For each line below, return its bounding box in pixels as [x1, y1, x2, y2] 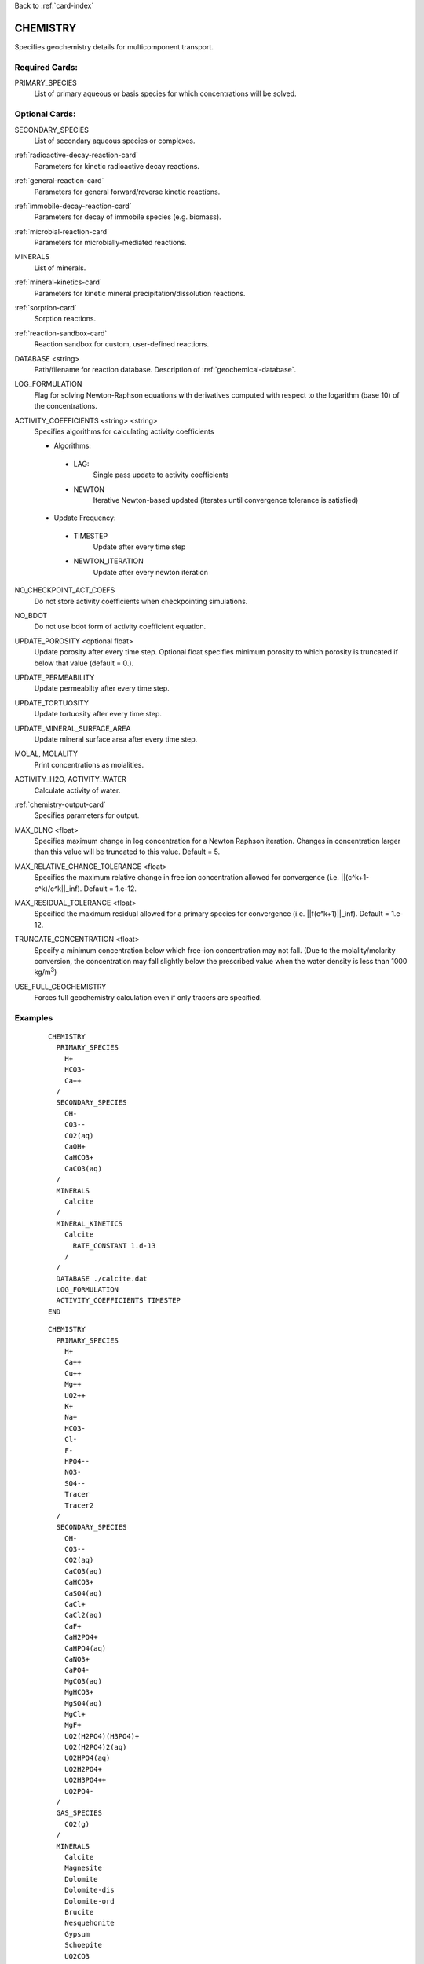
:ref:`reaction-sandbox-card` [14, 328, 108, 338]
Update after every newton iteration [93, 567, 208, 577]
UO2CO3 [64, 1951, 90, 1960]
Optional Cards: [14, 108, 76, 119]
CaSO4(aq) [64, 1588, 102, 1598]
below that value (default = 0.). [34, 658, 134, 668]
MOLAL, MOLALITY [14, 749, 79, 758]
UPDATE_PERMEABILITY [14, 672, 95, 682]
